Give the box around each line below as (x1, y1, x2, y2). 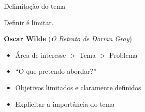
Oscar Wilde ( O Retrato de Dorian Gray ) (4, 33, 132, 44)
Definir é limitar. (4, 17, 54, 27)
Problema (109, 49, 138, 60)
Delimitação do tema (4, 1, 66, 11)
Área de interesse (15, 49, 66, 60)
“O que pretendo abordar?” (15, 66, 97, 76)
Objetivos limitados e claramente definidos (15, 82, 141, 92)
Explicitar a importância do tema (15, 98, 115, 109)
